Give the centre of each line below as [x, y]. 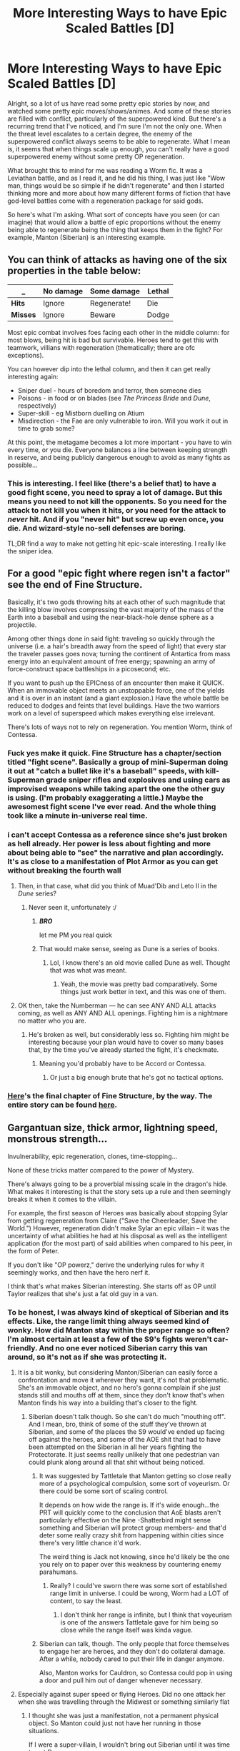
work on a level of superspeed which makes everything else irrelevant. [111, 713]
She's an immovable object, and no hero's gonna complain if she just [119, 1388]
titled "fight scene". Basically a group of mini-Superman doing [118, 762]
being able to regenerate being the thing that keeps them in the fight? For [115, 229]
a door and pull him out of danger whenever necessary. [121, 1680]
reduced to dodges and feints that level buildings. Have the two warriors [114, 706]
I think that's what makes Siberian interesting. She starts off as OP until [112, 1286]
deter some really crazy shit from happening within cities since [131, 1535]
